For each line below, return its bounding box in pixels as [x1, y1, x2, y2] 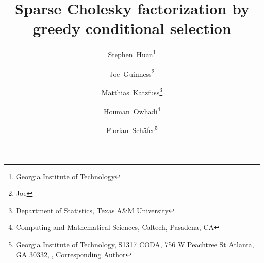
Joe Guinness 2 [109, 67, 155, 79]
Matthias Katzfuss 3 [101, 85, 163, 97]
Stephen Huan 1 [108, 48, 156, 59]
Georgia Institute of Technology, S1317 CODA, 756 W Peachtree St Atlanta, [16, 239, 254, 249]
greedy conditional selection [32, 18, 232, 39]
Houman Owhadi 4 [103, 105, 161, 116]
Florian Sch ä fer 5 [106, 123, 158, 135]
